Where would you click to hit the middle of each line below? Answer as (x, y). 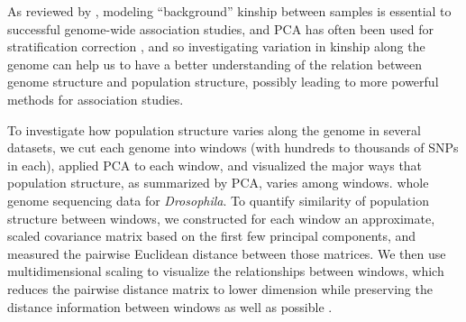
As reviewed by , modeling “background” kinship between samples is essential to (229, 11)
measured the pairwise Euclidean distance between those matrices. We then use (227, 253)
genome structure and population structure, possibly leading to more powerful (223, 82)
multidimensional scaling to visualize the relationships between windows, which (226, 271)
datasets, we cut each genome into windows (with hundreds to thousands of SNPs (233, 147)
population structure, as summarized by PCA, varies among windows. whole (218, 183)
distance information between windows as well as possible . (170, 306)
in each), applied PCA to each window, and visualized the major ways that (215, 165)
